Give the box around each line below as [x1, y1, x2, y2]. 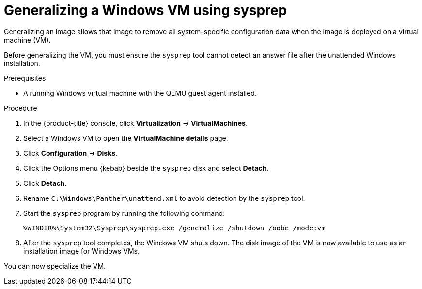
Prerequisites [4, 74, 46, 82]
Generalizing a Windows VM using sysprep [4, 2, 287, 18]
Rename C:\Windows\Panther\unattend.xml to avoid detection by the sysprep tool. [23, 194, 305, 202]
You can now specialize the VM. [4, 261, 106, 270]
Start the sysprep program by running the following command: [23, 209, 225, 217]
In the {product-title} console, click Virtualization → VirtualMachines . [23, 119, 248, 127]
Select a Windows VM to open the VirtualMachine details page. [23, 134, 228, 142]
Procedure [4, 104, 37, 112]
